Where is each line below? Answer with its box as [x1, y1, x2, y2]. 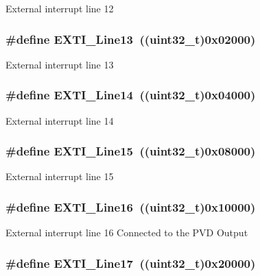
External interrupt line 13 [5, 57, 114, 71]
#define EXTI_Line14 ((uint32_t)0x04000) [5, 86, 256, 103]
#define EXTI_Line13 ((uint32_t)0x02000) [5, 30, 256, 47]
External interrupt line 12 [5, 1, 114, 15]
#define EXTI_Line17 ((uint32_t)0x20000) [5, 254, 256, 271]
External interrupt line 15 [5, 169, 114, 184]
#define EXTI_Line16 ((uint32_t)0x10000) [5, 198, 256, 215]
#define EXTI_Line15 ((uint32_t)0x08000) [5, 142, 256, 160]
